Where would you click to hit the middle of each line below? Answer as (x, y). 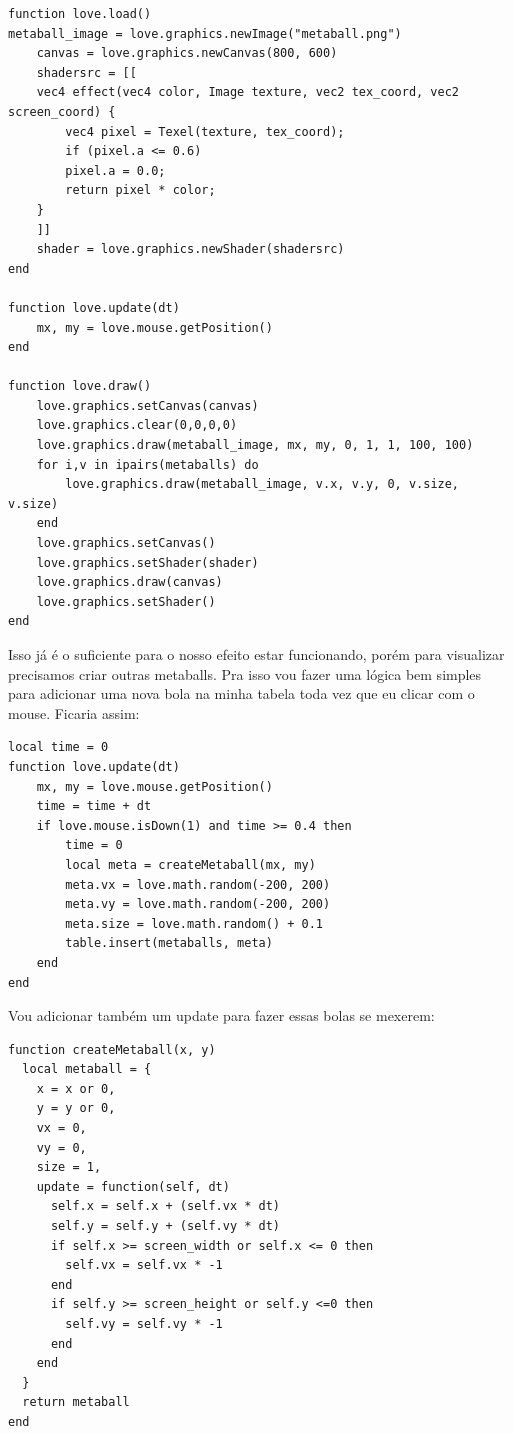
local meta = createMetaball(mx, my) (190, 864)
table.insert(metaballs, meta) (169, 943)
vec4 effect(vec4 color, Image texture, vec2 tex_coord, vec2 (248, 92)
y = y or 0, (76, 1108)
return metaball (76, 1402)
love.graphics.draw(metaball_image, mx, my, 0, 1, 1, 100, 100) (255, 445)
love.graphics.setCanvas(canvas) (147, 405)
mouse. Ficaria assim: (74, 712)
